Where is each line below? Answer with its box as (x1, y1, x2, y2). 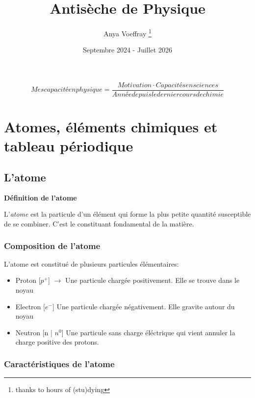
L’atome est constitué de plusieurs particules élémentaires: (4, 258, 179, 269)
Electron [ (15, 301, 45, 311)
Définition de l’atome (4, 192, 77, 202)
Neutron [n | (15, 327, 52, 337)
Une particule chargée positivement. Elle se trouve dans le (65, 275, 240, 285)
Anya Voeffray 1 (103, 27, 152, 38)
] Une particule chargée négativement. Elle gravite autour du (52, 301, 235, 311)
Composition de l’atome (4, 239, 101, 251)
